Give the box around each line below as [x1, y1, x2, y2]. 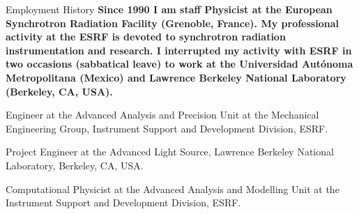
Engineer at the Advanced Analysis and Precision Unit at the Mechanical [6, 107, 319, 122]
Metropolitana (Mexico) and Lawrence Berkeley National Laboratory [6, 70, 346, 84]
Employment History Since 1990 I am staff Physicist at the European [6, 2, 333, 16]
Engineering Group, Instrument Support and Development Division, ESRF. [6, 121, 328, 135]
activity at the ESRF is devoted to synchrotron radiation [6, 29, 286, 44]
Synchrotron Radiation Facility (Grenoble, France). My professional [6, 15, 339, 30]
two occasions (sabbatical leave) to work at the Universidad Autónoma [6, 56, 353, 71]
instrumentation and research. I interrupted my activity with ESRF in [6, 43, 352, 57]
